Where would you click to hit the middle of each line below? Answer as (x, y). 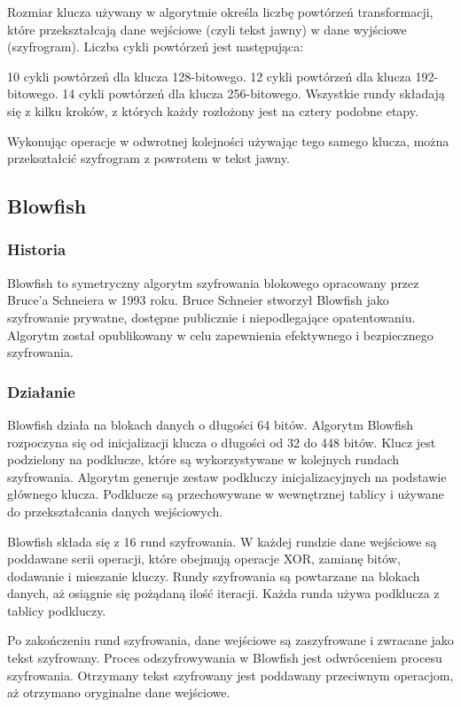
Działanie (41, 391)
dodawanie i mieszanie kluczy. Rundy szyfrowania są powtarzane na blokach (214, 575)
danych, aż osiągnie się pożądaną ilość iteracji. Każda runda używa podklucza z (223, 593)
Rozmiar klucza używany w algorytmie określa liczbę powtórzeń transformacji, (220, 12)
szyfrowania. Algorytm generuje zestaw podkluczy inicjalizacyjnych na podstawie (227, 476)
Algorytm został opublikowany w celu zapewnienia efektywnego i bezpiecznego (220, 334)
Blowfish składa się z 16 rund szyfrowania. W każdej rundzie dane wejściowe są (222, 541)
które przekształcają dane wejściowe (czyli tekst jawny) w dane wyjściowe (207, 29)
